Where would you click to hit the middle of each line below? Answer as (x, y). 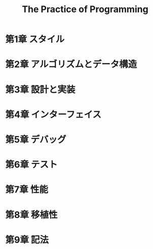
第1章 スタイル (35, 39)
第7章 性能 (27, 190)
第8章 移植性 (31, 215)
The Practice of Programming (85, 9)
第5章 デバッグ (36, 139)
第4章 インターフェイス (53, 114)
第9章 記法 (27, 240)
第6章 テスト (31, 165)
